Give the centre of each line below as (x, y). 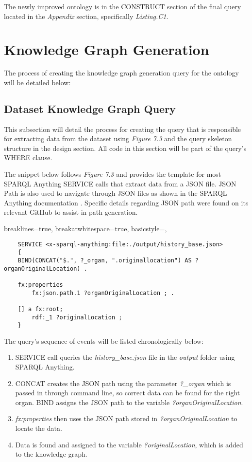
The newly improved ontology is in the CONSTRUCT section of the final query (123, 6)
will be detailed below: (37, 82)
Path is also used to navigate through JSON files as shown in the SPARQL (116, 193)
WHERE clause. (28, 157)
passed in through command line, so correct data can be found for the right (128, 393)
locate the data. (39, 428)
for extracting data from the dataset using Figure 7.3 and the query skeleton (118, 139)
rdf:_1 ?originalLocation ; (77, 317)
